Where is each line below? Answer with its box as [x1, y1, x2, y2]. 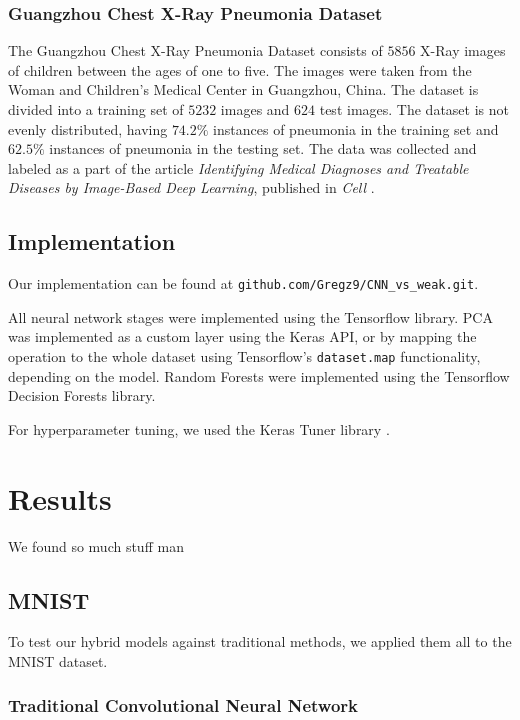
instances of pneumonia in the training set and [213, 118, 499, 139]
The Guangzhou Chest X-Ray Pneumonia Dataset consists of [8, 40, 383, 61]
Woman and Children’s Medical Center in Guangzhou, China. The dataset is [8, 79, 479, 100]
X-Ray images [420, 40, 506, 61]
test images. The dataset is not [319, 99, 509, 119]
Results [8, 477, 112, 518]
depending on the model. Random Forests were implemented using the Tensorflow [8, 365, 510, 386]
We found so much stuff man [8, 535, 184, 556]
